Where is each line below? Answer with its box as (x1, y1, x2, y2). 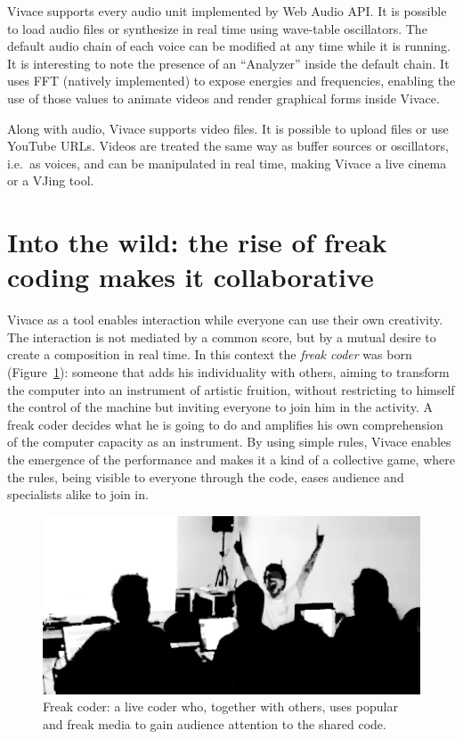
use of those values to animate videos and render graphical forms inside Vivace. (7, 88, 440, 107)
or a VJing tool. (7, 171, 94, 190)
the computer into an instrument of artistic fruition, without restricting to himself (7, 380, 455, 398)
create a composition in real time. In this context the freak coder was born (7, 345, 412, 364)
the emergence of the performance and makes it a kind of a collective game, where (7, 450, 455, 468)
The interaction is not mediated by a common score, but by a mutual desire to (7, 327, 436, 346)
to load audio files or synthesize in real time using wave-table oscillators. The (7, 19, 427, 37)
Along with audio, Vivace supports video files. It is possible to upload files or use (7, 119, 449, 137)
